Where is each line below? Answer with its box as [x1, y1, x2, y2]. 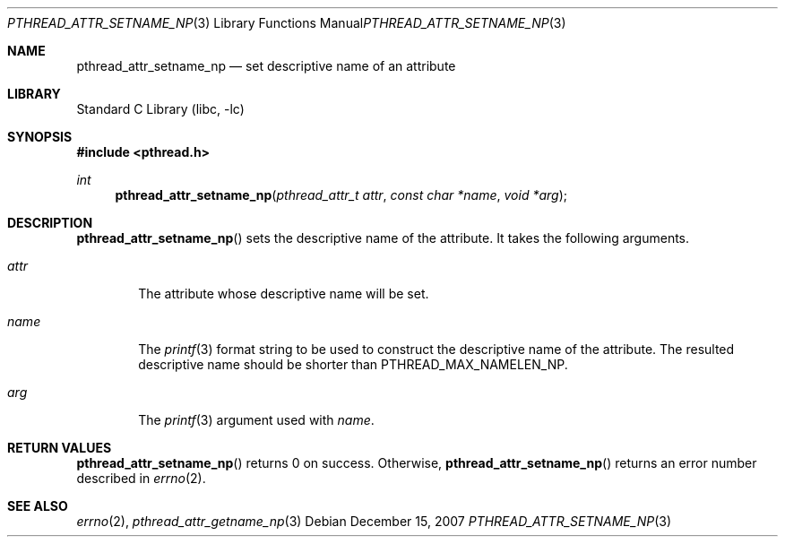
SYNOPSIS [7, 129, 73, 144]
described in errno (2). [76, 471, 206, 486]
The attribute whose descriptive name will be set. [138, 286, 429, 301]
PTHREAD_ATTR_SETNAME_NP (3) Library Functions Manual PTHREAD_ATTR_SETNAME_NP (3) [7, 15, 566, 30]
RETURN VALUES [7, 440, 112, 455]
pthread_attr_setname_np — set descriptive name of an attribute [76, 58, 456, 73]
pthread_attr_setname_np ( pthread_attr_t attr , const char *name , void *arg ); [115, 187, 567, 203]
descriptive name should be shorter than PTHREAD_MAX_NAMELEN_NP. [138, 357, 568, 372]
